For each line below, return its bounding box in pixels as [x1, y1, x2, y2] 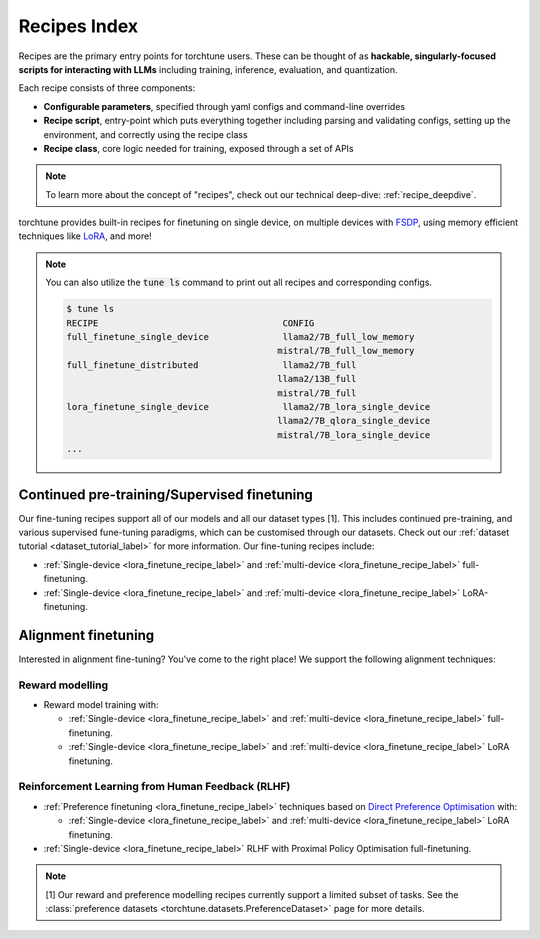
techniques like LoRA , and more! [18, 230, 152, 242]
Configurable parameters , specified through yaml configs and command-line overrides [43, 100, 405, 112]
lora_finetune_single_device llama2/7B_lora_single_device [66, 401, 431, 412]
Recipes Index [18, 15, 139, 37]
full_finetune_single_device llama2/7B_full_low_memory [66, 331, 415, 342]
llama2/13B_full [276, 373, 357, 385]
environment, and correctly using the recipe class [43, 128, 249, 140]
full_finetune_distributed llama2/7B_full [66, 359, 357, 370]
